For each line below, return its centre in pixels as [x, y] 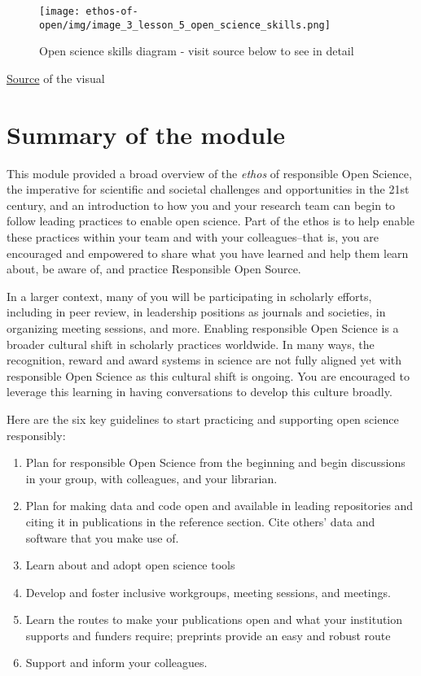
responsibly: [36, 435]
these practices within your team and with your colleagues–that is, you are [193, 237]
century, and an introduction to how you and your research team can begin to [201, 205]
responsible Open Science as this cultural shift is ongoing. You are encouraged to [208, 375]
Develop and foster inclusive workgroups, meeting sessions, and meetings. [208, 592]
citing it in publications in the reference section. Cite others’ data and [200, 521]
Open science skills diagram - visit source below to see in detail [197, 51]
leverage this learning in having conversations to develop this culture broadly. [200, 392]
